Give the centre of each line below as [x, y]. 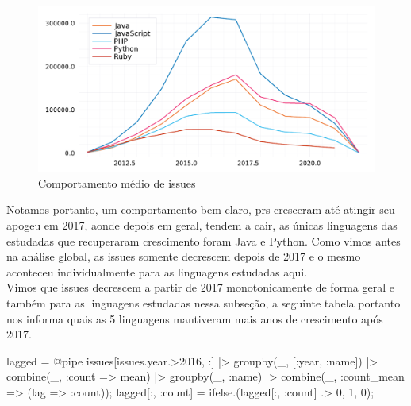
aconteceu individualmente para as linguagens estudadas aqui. [157, 271]
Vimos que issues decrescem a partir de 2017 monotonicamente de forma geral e [200, 287]
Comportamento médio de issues [117, 182]
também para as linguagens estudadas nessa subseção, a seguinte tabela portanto [204, 303]
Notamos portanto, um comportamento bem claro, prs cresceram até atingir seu [201, 209]
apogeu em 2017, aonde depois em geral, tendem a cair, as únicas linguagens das [202, 225]
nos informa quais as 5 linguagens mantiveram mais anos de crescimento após [195, 318]
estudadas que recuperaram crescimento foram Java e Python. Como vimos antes [204, 240]
